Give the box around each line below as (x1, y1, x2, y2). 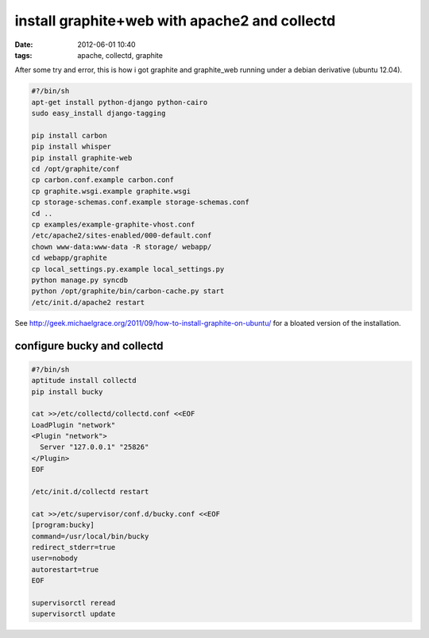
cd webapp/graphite (31, 253, 107, 262)
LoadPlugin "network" (31, 420, 116, 429)
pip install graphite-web (31, 153, 133, 162)
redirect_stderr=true (31, 543, 116, 551)
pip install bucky (31, 387, 103, 396)
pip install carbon (31, 131, 107, 140)
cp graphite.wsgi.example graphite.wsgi (31, 187, 191, 195)
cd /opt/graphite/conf (31, 164, 120, 174)
